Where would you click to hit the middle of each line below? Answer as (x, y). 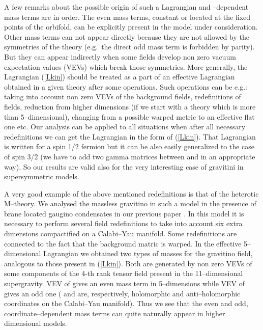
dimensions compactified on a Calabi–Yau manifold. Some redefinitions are (121, 233)
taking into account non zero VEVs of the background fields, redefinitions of (123, 97)
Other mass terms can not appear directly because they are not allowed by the (127, 36)
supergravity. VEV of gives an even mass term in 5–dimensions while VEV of (125, 283)
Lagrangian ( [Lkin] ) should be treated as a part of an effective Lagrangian (120, 77)
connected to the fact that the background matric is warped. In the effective (123, 243)
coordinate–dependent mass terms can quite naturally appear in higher (115, 313)
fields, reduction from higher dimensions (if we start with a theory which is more (130, 106)
